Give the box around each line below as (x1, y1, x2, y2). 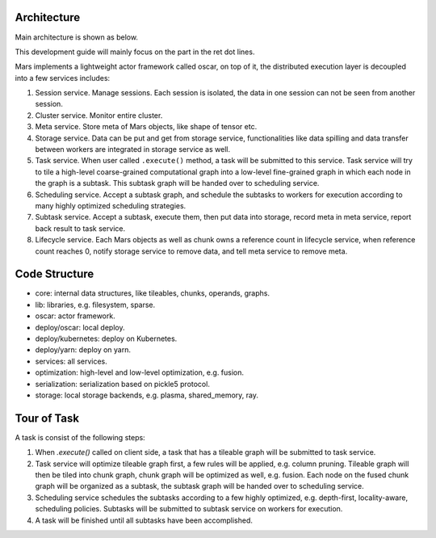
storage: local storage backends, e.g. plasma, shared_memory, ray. (35, 390, 258, 400)
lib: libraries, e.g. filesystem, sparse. (35, 300, 156, 309)
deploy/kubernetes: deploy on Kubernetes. (35, 334, 178, 343)
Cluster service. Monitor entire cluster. (35, 110, 163, 120)
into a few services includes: (15, 73, 111, 82)
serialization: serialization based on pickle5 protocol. (35, 379, 210, 389)
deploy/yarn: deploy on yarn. (35, 345, 132, 355)
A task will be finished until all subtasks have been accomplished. (35, 515, 254, 525)
